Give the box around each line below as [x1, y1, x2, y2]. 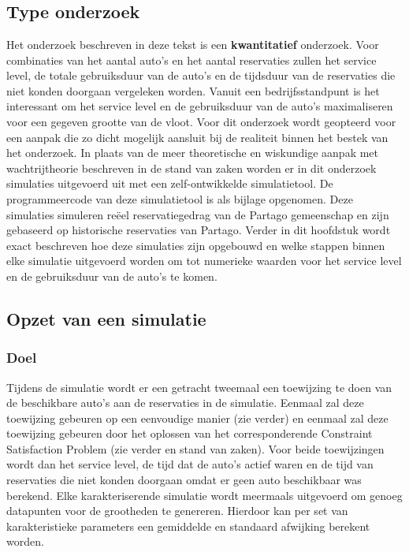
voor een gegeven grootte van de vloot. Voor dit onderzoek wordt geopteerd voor [6, 113, 396, 129]
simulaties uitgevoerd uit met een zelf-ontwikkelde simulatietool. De [6, 175, 333, 192]
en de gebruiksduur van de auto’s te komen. [6, 267, 218, 284]
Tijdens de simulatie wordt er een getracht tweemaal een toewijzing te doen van [6, 379, 392, 395]
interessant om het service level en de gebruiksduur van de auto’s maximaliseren [6, 98, 393, 114]
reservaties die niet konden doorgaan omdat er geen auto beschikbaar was [6, 472, 362, 488]
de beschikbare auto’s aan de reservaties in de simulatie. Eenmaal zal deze [6, 394, 364, 411]
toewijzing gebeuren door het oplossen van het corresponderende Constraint [6, 425, 373, 442]
